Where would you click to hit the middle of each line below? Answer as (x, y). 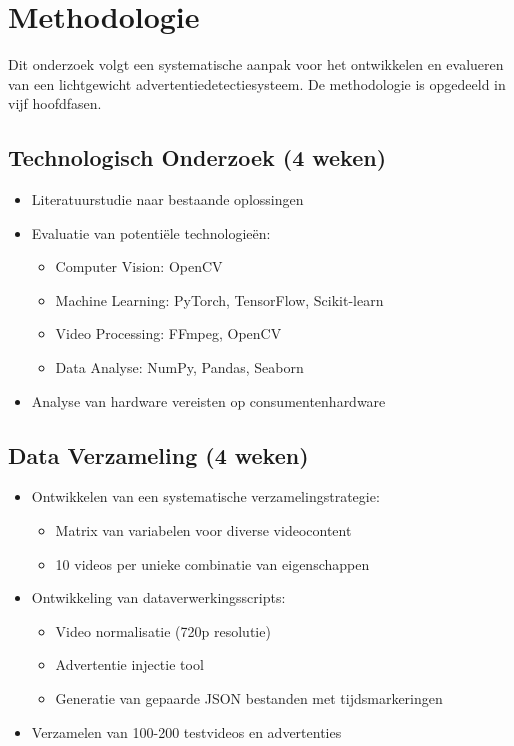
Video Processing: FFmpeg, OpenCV (168, 333)
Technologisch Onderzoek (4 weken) (197, 157)
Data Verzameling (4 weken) (158, 454)
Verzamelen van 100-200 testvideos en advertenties (186, 731)
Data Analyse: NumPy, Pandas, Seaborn (179, 367)
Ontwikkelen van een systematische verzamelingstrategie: (205, 496)
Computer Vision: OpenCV (139, 266)
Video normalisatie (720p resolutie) (163, 630)
